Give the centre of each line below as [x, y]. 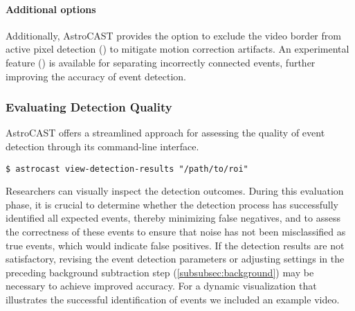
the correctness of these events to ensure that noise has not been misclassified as [176, 232]
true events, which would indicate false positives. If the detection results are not [175, 245]
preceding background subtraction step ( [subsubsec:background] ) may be [160, 272]
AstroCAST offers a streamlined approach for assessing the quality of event [165, 133]
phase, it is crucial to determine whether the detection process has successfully [172, 204]
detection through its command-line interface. [102, 146]
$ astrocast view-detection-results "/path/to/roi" [127, 169]
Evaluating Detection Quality [89, 107]
